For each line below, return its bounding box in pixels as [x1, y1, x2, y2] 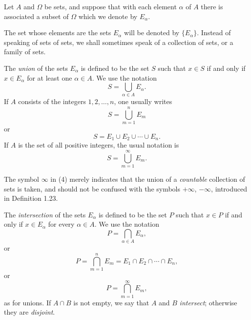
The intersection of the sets [4, 209, 86, 219]
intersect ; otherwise [179, 297, 237, 307]
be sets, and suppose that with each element [44, 1, 177, 11]
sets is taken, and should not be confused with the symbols [4, 183, 181, 193]
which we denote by [78, 11, 138, 21]
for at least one [27, 72, 72, 83]
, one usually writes [114, 96, 172, 107]
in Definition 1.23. [4, 193, 58, 203]
